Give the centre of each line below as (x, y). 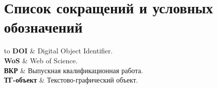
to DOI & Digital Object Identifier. (58, 51)
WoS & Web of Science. (41, 60)
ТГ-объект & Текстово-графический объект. (71, 80)
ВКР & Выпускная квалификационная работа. (74, 70)
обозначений (43, 27)
